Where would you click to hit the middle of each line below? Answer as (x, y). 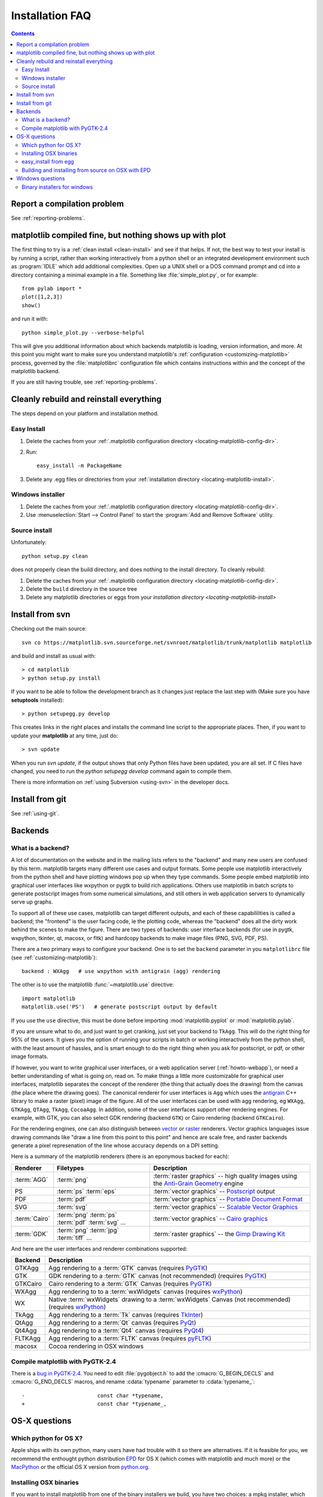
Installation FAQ (51, 16)
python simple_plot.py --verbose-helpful (83, 333)
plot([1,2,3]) (42, 297)
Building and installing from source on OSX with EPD (86, 170)
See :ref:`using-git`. (35, 814)
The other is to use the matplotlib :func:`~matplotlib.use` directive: (93, 984)
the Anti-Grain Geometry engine (198, 1183)
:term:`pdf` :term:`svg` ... (92, 1222)
